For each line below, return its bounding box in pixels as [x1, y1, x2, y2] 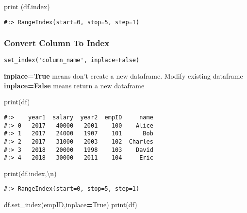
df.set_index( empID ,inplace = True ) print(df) [4, 199, 137, 210]
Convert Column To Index [4, 37, 110, 49]
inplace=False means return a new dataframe [4, 80, 145, 90]
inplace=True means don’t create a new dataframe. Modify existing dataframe [4, 71, 243, 81]
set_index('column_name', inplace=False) [4, 57, 140, 64]
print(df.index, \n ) [4, 168, 57, 178]
